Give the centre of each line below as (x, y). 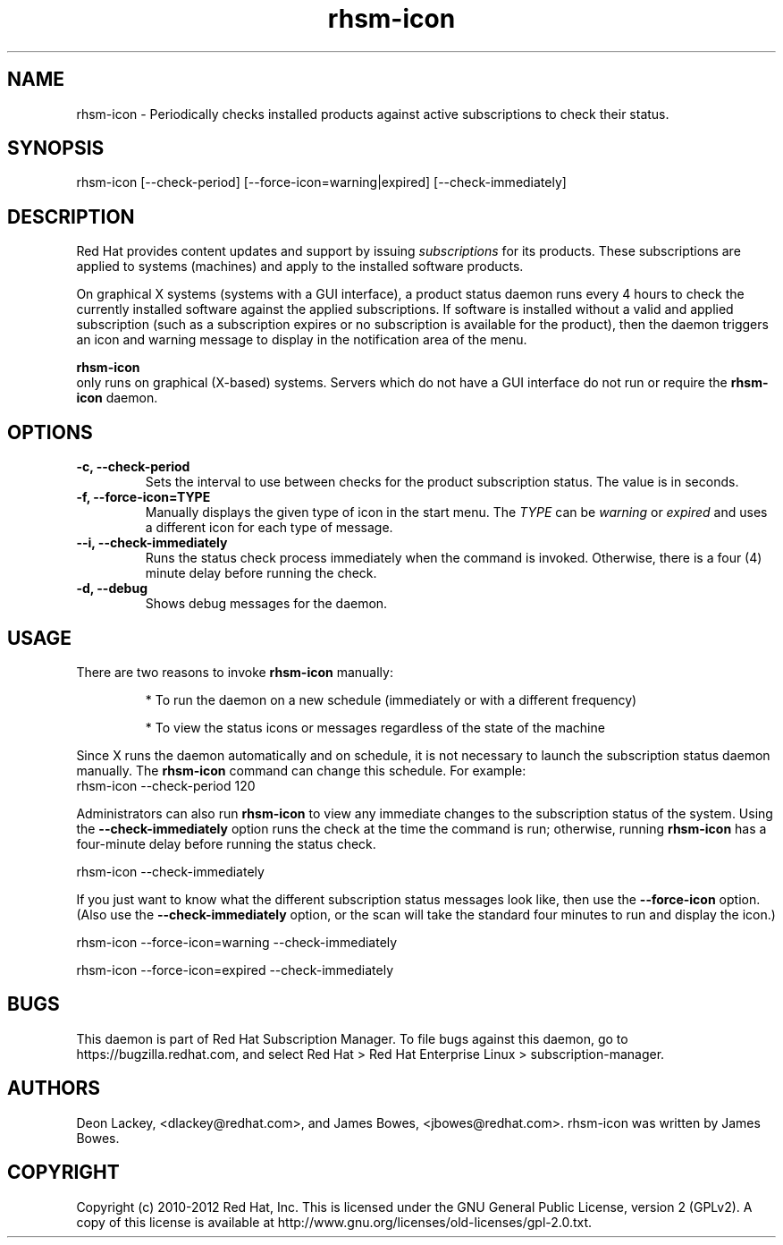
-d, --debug (112, 589)
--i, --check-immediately (152, 543)
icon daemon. (117, 398)
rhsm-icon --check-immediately (170, 871)
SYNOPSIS (56, 148)
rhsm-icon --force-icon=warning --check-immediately (237, 942)
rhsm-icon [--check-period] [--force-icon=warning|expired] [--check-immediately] (321, 182)
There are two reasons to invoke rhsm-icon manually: (235, 672)
